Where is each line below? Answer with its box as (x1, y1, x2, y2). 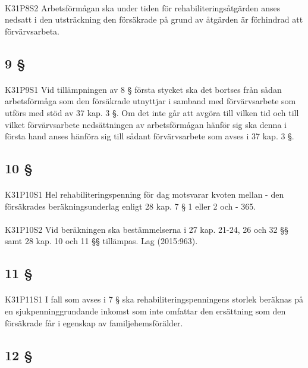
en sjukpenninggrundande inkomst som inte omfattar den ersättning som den (5, 305, 286, 317)
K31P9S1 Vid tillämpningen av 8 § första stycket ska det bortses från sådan (5, 83, 282, 95)
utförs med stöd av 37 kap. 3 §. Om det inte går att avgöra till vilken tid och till (5, 106, 299, 118)
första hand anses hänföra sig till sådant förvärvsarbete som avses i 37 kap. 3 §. (5, 130, 294, 142)
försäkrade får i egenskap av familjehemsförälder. (5, 316, 183, 329)
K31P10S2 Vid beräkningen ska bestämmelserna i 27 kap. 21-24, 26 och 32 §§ (5, 223, 288, 235)
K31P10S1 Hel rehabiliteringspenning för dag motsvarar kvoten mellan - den (5, 188, 284, 201)
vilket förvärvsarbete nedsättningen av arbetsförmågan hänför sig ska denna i (5, 118, 287, 130)
